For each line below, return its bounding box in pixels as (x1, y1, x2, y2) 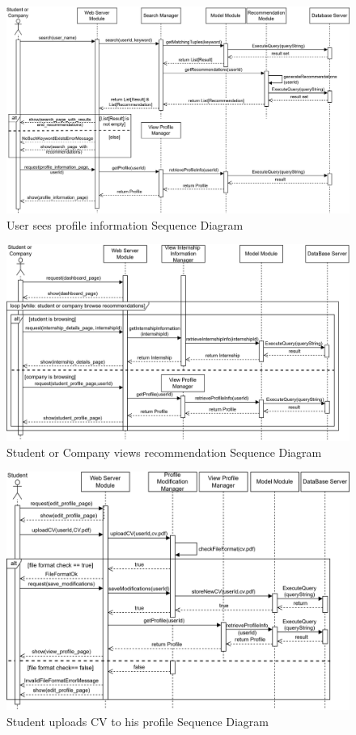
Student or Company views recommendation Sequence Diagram (6, 443, 322, 460)
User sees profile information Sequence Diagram (6, 216, 244, 233)
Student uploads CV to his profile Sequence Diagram (6, 712, 269, 729)
